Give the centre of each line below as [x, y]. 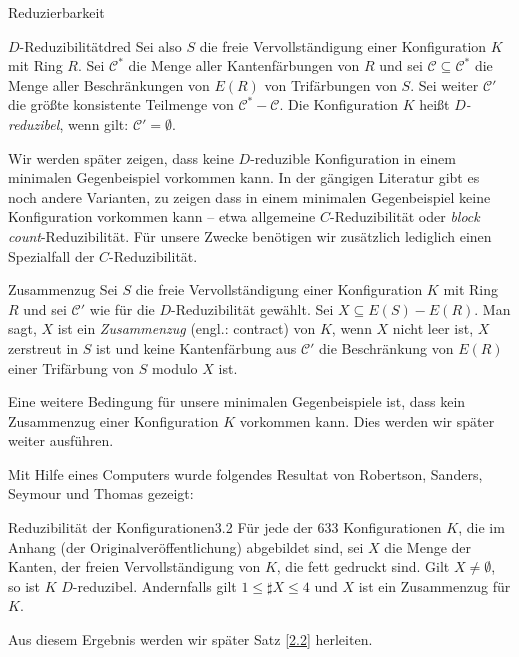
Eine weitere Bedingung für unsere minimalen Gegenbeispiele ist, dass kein [237, 401]
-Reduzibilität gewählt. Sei [252, 308]
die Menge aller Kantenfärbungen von [244, 65]
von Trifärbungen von [330, 84]
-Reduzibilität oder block [404, 216]
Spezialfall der [51, 255]
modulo [175, 367]
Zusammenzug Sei [63, 289]
